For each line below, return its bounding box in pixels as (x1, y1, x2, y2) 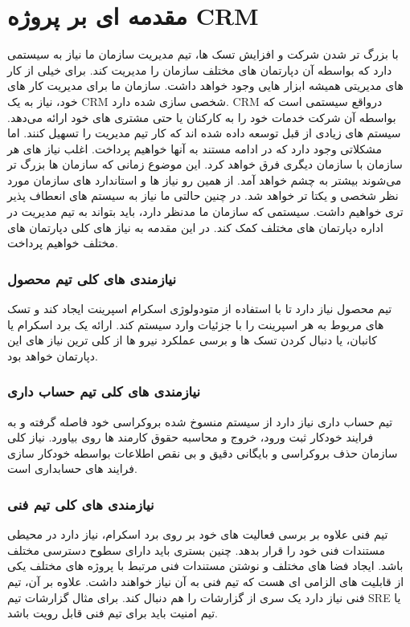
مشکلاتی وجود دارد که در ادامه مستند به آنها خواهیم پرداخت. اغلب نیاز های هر (7, 140, 382, 157)
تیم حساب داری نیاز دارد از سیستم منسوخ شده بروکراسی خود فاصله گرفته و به (7, 413, 393, 430)
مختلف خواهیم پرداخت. (7, 234, 118, 251)
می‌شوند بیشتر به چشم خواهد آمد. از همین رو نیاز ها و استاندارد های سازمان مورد (7, 171, 402, 188)
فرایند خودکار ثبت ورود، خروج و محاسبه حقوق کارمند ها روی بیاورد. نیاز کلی (7, 429, 374, 446)
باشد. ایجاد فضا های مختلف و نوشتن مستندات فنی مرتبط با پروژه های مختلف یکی (7, 557, 404, 574)
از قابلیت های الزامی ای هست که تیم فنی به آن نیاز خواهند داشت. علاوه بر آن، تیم (7, 573, 404, 590)
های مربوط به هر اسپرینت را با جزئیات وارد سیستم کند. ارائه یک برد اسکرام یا (7, 316, 384, 332)
